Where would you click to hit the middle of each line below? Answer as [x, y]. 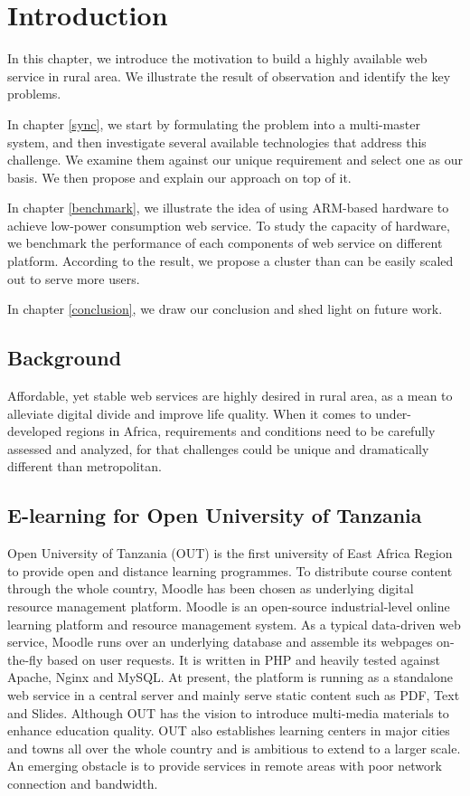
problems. [34, 94]
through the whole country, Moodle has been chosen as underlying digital [211, 588]
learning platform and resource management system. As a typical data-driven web [234, 624]
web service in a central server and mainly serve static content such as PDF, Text [234, 694]
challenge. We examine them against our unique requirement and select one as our [235, 160]
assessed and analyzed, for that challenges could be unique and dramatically [218, 448]
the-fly [25, 659]
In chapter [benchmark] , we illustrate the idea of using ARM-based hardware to [228, 208]
